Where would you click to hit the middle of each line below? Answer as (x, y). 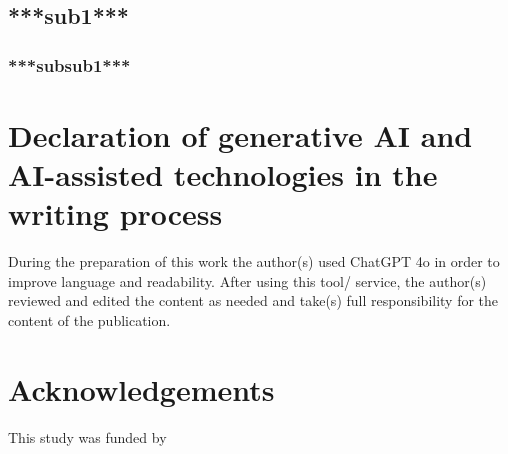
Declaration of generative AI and (240, 134)
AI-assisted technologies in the (223, 174)
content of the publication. (89, 319)
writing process (115, 213)
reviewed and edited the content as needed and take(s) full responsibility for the (253, 300)
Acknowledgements (141, 388)
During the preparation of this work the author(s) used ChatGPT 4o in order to (254, 261)
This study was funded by (87, 436)
